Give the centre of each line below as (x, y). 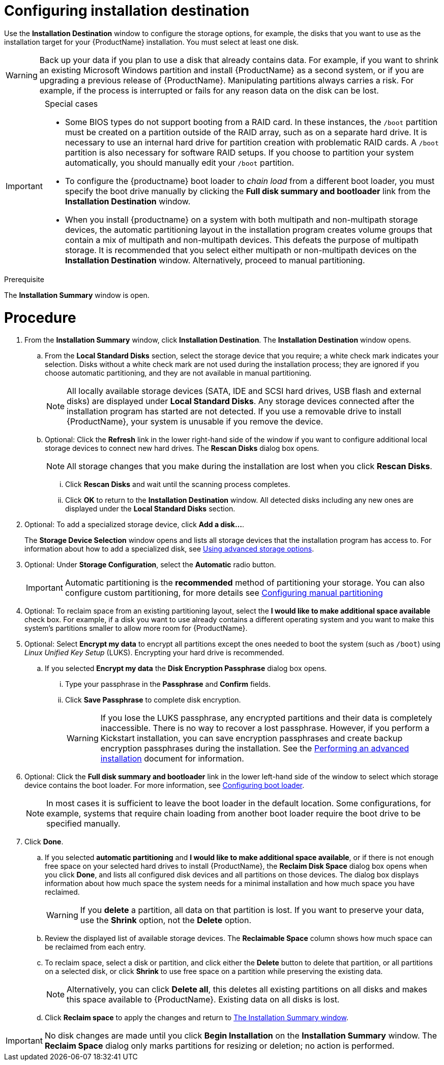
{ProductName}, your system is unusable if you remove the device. (195, 422)
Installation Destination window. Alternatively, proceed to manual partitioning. (215, 260)
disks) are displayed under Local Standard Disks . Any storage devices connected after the (241, 401)
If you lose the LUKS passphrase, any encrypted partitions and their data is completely (266, 718)
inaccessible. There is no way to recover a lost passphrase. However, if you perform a (265, 728)
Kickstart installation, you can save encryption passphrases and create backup (251, 738)
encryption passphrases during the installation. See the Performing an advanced (255, 749)
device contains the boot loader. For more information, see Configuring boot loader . (165, 785)
